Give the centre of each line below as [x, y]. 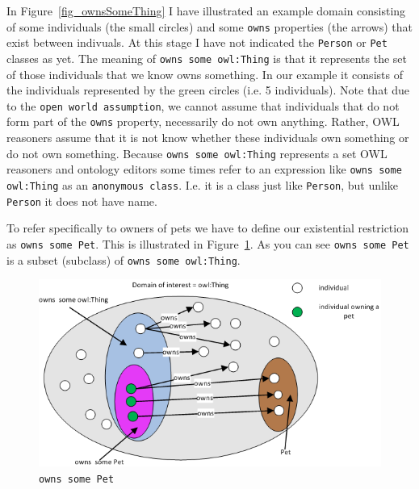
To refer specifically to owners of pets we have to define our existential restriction [207, 228]
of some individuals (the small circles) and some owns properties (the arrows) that [210, 26]
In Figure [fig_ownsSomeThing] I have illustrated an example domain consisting [206, 10]
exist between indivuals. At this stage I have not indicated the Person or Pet [197, 42]
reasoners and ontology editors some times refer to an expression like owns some [204, 169]
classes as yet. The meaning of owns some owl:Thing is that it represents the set [207, 58]
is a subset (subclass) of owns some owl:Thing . [124, 259]
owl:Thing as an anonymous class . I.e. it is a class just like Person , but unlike [203, 184]
